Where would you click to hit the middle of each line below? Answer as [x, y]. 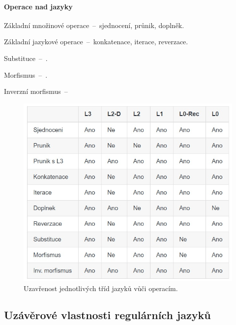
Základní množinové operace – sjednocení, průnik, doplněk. [94, 25]
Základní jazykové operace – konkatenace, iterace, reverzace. [96, 42]
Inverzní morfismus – [36, 91]
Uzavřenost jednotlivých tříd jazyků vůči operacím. [101, 288]
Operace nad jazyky [38, 6]
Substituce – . [26, 58]
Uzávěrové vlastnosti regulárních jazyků [107, 314]
